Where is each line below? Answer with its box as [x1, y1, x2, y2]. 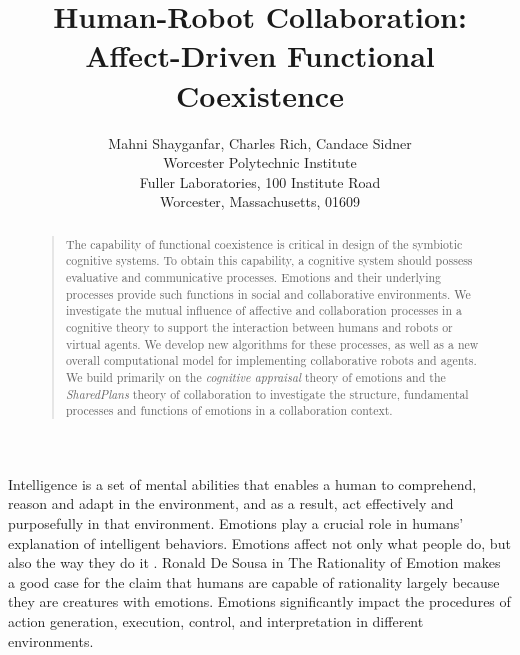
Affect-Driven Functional [85, 35, 435, 76]
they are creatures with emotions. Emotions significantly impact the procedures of [8, 591, 511, 612]
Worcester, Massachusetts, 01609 [160, 191, 360, 212]
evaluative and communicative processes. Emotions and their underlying [65, 268, 441, 285]
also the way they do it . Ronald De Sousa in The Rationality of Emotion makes [8, 552, 501, 573]
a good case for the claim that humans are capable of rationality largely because [8, 571, 500, 592]
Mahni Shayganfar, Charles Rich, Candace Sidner [108, 132, 412, 153]
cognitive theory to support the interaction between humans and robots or [65, 318, 453, 335]
